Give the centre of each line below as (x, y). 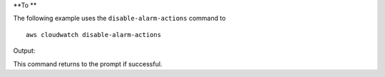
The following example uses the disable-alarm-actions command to (119, 19)
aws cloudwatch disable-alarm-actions (94, 35)
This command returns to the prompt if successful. (88, 63)
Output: (24, 51)
